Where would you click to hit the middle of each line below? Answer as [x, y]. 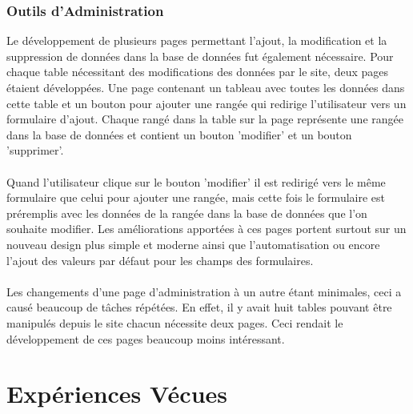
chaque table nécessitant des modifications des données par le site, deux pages [197, 72]
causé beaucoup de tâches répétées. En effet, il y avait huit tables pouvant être [199, 307]
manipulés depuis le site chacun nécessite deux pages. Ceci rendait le [175, 322]
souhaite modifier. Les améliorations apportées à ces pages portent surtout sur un [206, 229]
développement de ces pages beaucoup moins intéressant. [146, 338]
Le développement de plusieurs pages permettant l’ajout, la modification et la [197, 40]
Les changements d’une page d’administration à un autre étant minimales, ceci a [204, 291]
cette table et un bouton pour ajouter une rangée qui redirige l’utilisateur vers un [206, 103]
